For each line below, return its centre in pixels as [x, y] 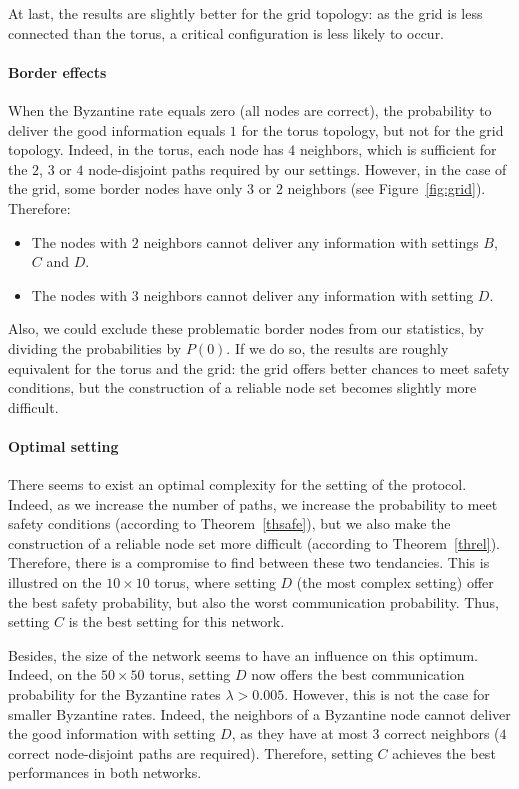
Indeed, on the [52, 674]
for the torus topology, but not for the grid [372, 129]
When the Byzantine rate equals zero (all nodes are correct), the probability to [250, 109]
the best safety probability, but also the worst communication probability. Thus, [253, 601]
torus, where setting [215, 582]
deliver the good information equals [117, 129]
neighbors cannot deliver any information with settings [311, 241]
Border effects [57, 71]
